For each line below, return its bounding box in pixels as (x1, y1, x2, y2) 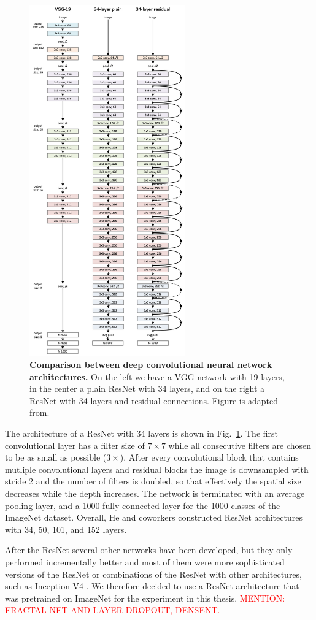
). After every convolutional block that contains (120, 451, 299, 464)
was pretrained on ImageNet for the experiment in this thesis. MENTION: (5, 591, 285, 604)
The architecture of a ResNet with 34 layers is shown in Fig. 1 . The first (5, 427, 278, 440)
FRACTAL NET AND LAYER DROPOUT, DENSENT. (5, 603, 220, 616)
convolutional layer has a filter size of (5, 438, 145, 451)
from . (29, 406, 50, 419)
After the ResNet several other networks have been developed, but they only (5, 543, 293, 556)
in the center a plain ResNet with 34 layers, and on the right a (29, 382, 265, 395)
